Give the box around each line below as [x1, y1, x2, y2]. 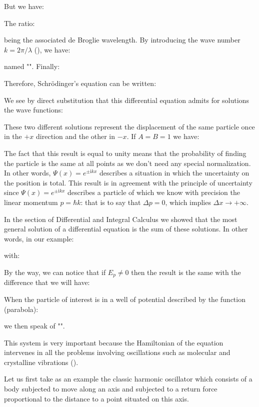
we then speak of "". [4, 320, 65, 331]
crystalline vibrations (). [4, 356, 78, 367]
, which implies [165, 196, 211, 207]
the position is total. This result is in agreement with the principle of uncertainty [4, 177, 252, 187]
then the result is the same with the [131, 266, 241, 277]
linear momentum [4, 196, 58, 207]
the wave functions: [4, 104, 63, 115]
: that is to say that [80, 196, 141, 207]
